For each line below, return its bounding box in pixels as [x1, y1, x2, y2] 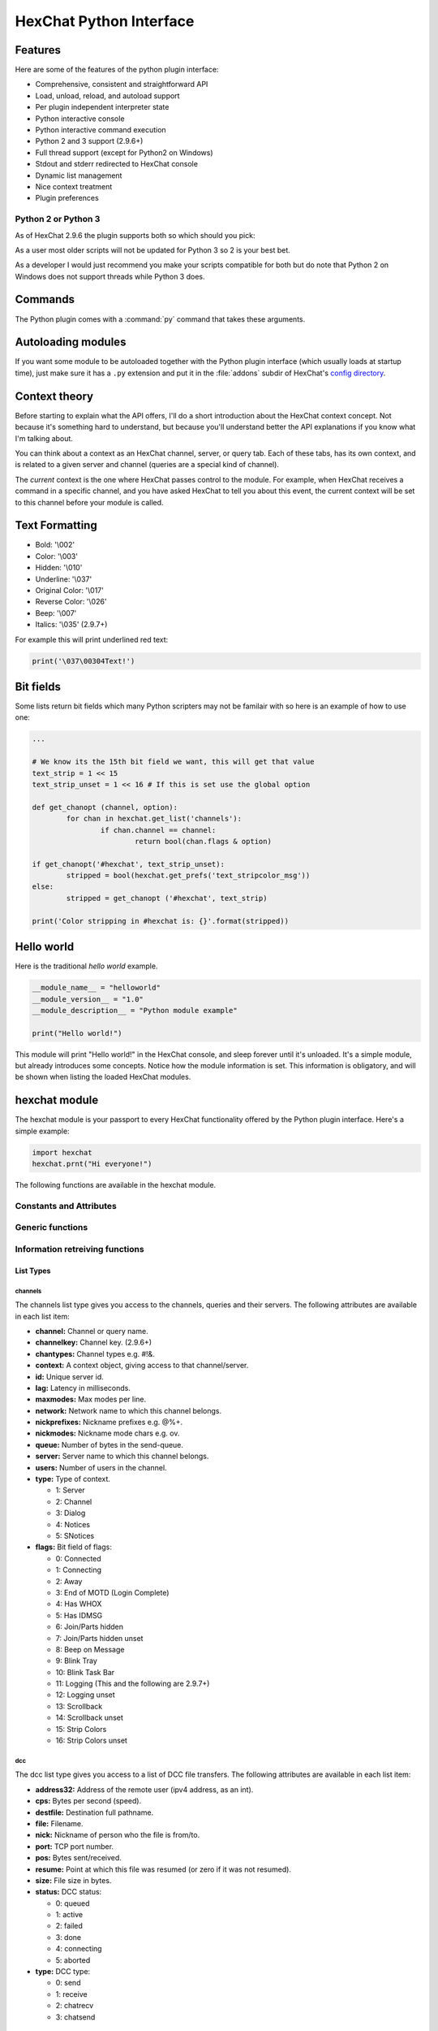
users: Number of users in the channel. [35, 1462, 167, 1472]
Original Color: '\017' [35, 585, 105, 595]
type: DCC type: [35, 1967, 91, 1977]
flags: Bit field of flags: [35, 1542, 113, 1552]
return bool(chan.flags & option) [134, 837, 272, 846]
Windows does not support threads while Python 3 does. [15, 271, 205, 281]
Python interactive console [35, 114, 125, 123]
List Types [15, 1266, 51, 1275]
